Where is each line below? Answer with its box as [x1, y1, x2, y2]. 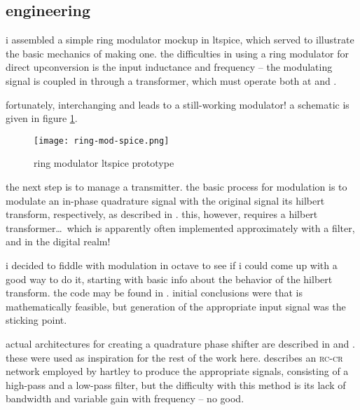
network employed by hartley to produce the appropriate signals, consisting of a [6, 364, 349, 378]
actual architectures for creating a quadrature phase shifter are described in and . [6, 336, 355, 350]
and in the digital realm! [6, 234, 111, 249]
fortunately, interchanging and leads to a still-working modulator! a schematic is [6, 97, 349, 111]
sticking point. [6, 313, 67, 327]
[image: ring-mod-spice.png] [34, 135, 169, 146]
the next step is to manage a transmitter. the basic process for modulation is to [6, 179, 347, 194]
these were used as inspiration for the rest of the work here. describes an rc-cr [6, 350, 343, 364]
